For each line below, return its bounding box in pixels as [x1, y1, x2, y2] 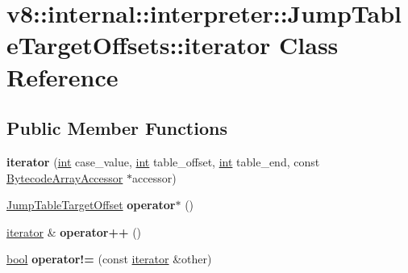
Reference [6, 60, 119, 93]
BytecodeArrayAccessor [6, 169, 123, 186]
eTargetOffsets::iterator [6, 28, 271, 61]
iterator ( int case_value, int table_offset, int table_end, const [6, 153, 320, 170]
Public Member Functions [6, 115, 227, 141]
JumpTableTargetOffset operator [6, 196, 176, 213]
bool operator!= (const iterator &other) [6, 250, 212, 267]
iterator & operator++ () [6, 223, 142, 240]
